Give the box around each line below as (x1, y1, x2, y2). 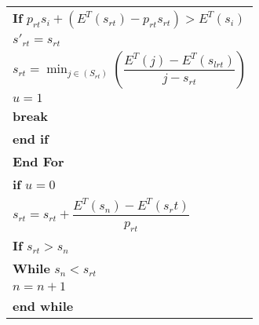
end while (13, 296, 74, 315)
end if (13, 129, 49, 148)
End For (13, 152, 64, 170)
